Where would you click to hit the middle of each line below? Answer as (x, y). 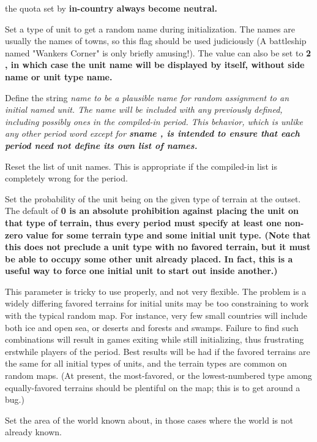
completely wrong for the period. (66, 178)
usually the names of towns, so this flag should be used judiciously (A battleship (156, 41)
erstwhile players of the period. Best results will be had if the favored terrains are (158, 351)
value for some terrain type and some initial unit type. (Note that (168, 234)
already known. (34, 432)
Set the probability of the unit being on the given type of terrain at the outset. (153, 198)
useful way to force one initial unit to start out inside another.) (141, 271)
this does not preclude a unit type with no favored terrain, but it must (158, 247)
